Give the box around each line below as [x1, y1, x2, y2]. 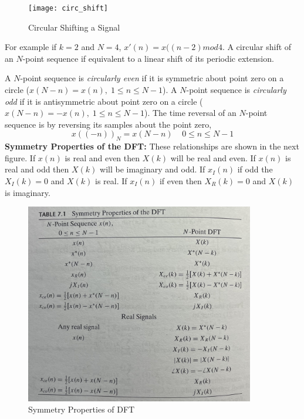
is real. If [95, 174, 127, 187]
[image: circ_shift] [28, 4, 109, 12]
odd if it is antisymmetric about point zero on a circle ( [5, 95, 203, 107]
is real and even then [65, 151, 140, 164]
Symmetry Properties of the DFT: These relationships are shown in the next [5, 140, 299, 152]
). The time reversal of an [144, 107, 237, 119]
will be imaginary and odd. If [100, 163, 205, 175]
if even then [159, 174, 202, 187]
